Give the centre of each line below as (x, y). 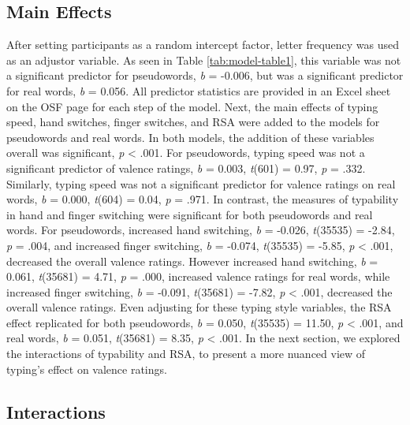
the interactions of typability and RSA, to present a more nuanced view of (186, 354)
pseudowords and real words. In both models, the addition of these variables (190, 137)
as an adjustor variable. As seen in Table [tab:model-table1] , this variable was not (204, 60)
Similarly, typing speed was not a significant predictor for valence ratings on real (201, 183)
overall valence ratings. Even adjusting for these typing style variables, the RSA (199, 307)
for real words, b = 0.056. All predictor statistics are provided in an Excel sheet (199, 90)
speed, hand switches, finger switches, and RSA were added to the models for (193, 122)
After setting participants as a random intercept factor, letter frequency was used (203, 45)
